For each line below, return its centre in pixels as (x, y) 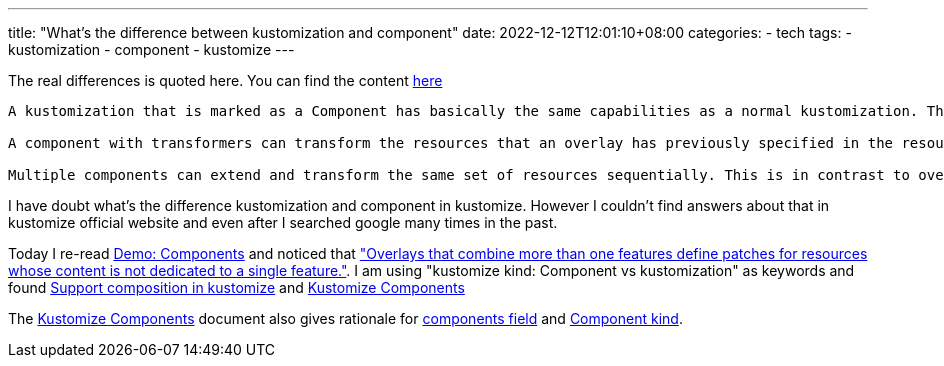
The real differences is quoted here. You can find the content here (225, 80)
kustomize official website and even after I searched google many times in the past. (283, 222)
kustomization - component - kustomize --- (151, 49)
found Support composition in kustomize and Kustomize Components (236, 287)
